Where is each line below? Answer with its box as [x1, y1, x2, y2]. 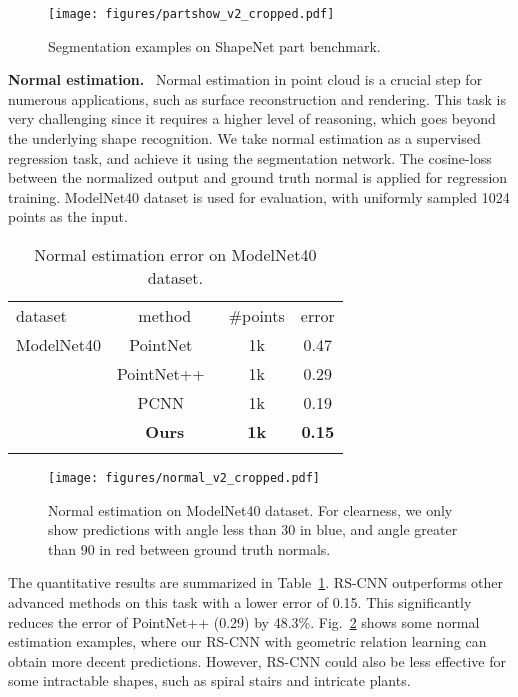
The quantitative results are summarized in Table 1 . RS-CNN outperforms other [8, 572, 504, 593]
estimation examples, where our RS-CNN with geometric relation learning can [8, 631, 487, 652]
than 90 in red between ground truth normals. [48, 538, 331, 559]
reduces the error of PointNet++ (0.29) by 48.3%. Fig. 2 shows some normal [8, 611, 480, 632]
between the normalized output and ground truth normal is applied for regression [8, 167, 508, 188]
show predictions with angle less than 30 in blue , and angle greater [48, 519, 458, 540]
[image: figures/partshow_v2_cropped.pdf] [48, 7, 335, 21]
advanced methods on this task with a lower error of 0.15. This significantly [8, 592, 472, 613]
